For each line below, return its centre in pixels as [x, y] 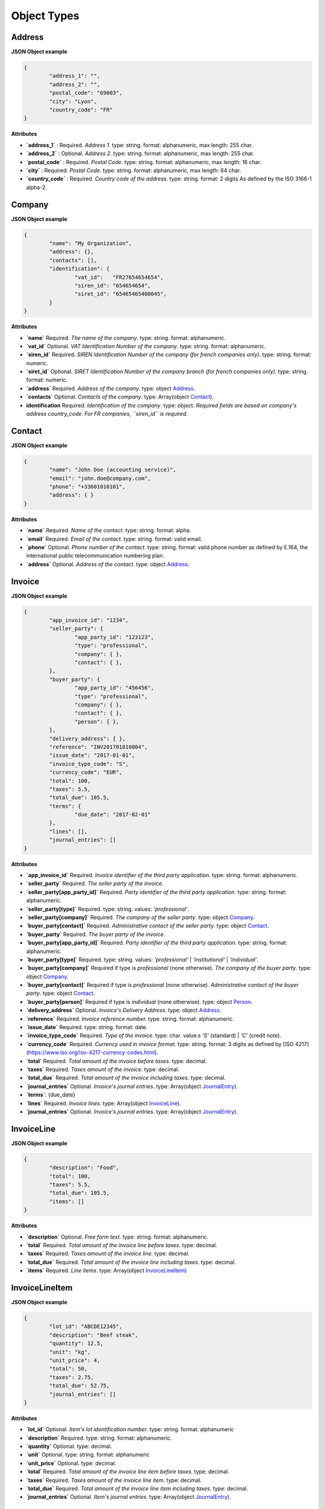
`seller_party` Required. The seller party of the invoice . [95, 884]
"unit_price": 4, [75, 1360]
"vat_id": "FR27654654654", [119, 277]
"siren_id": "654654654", [113, 286]
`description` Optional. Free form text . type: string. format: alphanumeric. [117, 1237]
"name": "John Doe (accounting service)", [113, 470]
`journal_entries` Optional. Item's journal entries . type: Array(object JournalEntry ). [128, 1497]
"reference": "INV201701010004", [98, 747]
